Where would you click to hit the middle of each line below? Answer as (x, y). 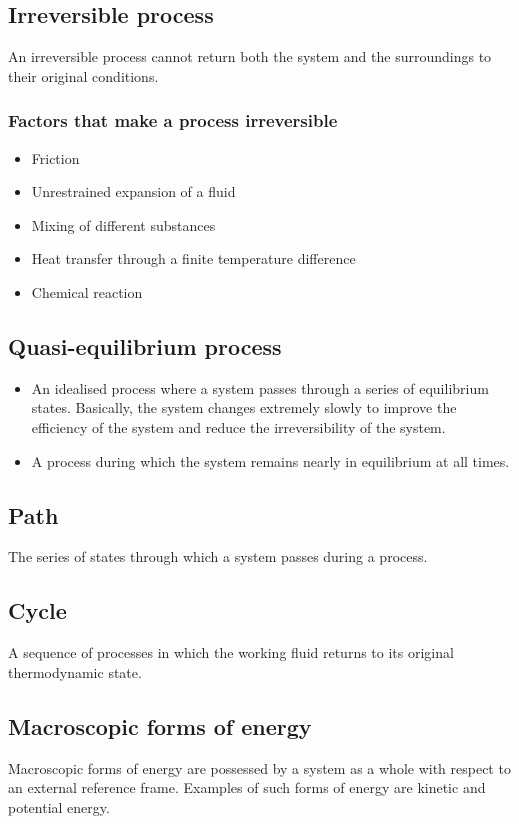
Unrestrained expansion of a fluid (133, 191)
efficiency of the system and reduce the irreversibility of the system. (238, 426)
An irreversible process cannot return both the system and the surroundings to (250, 56)
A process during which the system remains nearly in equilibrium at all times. (270, 460)
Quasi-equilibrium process (145, 345)
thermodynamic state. (75, 671)
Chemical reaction (87, 291)
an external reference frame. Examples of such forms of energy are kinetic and (247, 787)
